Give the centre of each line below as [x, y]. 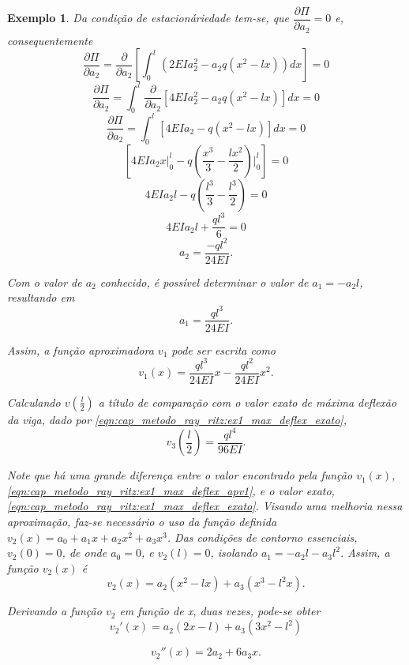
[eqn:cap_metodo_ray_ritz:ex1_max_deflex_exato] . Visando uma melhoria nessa [205, 506]
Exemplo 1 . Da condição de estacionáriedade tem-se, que [148, 18]
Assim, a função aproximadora [81, 349]
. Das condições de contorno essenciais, [262, 537]
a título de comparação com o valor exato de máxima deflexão [248, 402]
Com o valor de [45, 282]
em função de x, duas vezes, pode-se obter [220, 611]
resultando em [41, 297]
